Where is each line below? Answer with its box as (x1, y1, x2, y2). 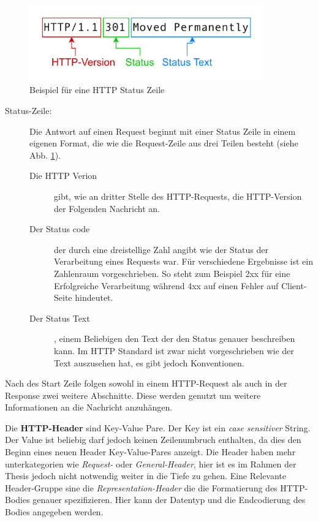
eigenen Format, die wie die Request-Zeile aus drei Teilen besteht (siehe (29, 137, 298, 149)
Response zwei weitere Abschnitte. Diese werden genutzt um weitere (5, 388, 261, 401)
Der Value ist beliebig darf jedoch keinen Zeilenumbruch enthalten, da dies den (5, 433, 301, 446)
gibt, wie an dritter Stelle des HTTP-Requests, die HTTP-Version (54, 189, 302, 202)
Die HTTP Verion (29, 169, 97, 182)
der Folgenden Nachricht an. (54, 202, 160, 214)
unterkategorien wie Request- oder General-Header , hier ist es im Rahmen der (5, 457, 297, 470)
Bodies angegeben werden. (5, 505, 104, 518)
